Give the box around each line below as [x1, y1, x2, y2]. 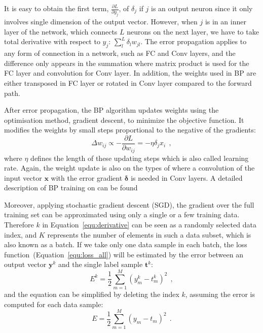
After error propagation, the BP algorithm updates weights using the [4, 105, 219, 115]
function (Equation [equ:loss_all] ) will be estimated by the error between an [4, 249, 243, 259]
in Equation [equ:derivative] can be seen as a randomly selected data [42, 219, 256, 230]
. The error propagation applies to [140, 36, 247, 47]
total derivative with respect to [4, 36, 100, 47]
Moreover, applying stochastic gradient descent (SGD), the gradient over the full [4, 199, 254, 210]
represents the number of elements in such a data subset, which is [47, 229, 251, 240]
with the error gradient [51, 172, 123, 183]
